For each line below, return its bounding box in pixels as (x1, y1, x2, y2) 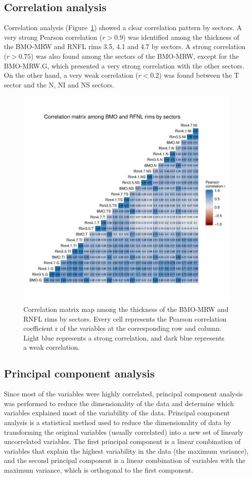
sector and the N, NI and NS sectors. (4, 79, 114, 89)
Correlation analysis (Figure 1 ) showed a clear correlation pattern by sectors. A (4, 22, 242, 33)
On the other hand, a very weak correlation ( (4, 70, 138, 80)
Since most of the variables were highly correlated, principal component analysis (4, 389, 243, 399)
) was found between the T (159, 70, 239, 80)
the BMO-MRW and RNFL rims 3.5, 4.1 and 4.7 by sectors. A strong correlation (4, 41, 246, 51)
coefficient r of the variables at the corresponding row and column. (23, 323, 222, 333)
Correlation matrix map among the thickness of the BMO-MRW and (23, 304, 229, 314)
